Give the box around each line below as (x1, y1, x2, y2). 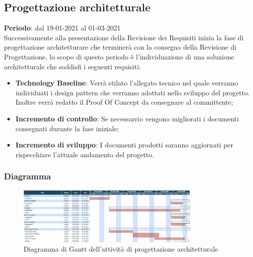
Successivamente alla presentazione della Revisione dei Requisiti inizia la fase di (4, 32, 244, 42)
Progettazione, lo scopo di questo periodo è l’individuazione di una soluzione (4, 51, 234, 61)
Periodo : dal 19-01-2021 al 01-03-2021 (4, 23, 121, 33)
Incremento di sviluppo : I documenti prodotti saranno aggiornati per (15, 140, 233, 150)
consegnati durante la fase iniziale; (15, 123, 119, 133)
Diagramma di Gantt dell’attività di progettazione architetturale (24, 244, 218, 254)
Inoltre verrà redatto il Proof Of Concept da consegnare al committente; (15, 97, 233, 107)
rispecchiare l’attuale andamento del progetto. (15, 149, 154, 159)
